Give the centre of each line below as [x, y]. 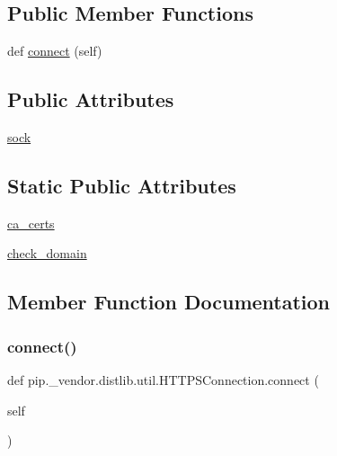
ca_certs [31, 223]
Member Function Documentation [169, 302]
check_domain [47, 253]
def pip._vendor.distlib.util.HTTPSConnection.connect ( [163, 379]
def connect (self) [55, 51]
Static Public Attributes [122, 185]
